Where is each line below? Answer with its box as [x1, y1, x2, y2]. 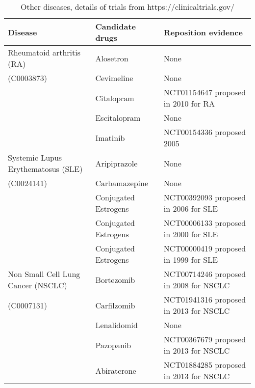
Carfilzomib [95, 299, 135, 311]
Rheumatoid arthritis [8, 47, 80, 58]
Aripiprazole [95, 157, 138, 169]
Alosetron [95, 52, 128, 64]
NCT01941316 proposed [163, 294, 246, 305]
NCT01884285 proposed [163, 359, 246, 370]
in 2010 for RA [163, 98, 215, 109]
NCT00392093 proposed [163, 192, 246, 203]
